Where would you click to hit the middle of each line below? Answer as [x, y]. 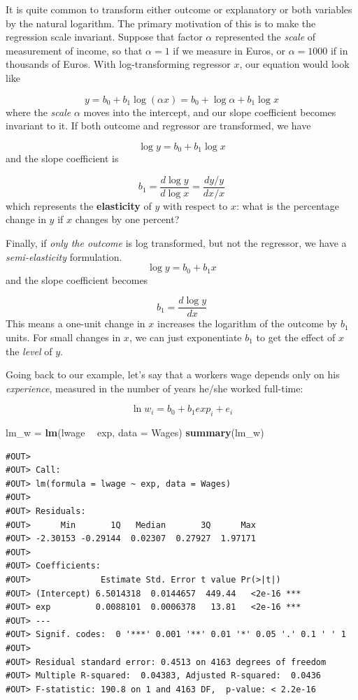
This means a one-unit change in [76, 323]
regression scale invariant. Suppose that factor [104, 37]
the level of [29, 351]
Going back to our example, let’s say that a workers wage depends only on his [173, 374]
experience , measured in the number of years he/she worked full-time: [155, 388]
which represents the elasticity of [79, 205]
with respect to [195, 205]
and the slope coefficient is [62, 158]
